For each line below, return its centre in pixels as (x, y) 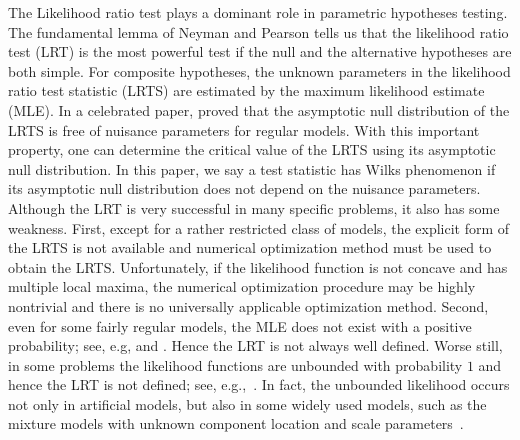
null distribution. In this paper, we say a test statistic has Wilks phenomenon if (252, 168)
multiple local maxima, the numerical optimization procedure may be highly (242, 286)
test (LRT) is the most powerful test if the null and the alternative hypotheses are (260, 51)
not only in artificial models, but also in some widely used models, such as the (247, 403)
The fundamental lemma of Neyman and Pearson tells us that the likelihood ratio (258, 31)
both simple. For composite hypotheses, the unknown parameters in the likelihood (259, 70)
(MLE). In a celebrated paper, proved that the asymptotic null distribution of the (259, 109)
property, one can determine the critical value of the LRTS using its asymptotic (252, 149)
